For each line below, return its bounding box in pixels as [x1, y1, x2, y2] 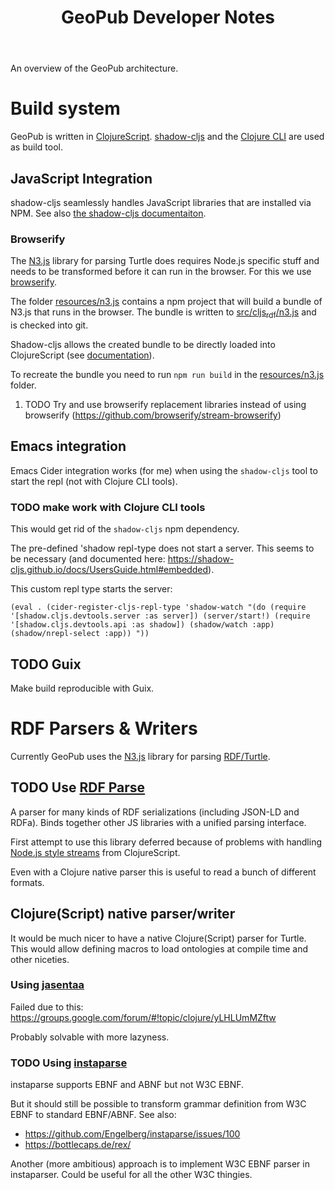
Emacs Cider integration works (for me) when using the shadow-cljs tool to [10, 464, 318, 476]
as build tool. [10, 141, 63, 153]
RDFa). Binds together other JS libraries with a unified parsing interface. [10, 816, 307, 828]
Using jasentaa [10, 978, 85, 992]
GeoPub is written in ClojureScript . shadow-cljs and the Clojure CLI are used [10, 131, 325, 143]
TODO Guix [10, 656, 82, 673]
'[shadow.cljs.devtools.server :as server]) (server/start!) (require [10, 611, 311, 621]
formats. [10, 876, 45, 888]
